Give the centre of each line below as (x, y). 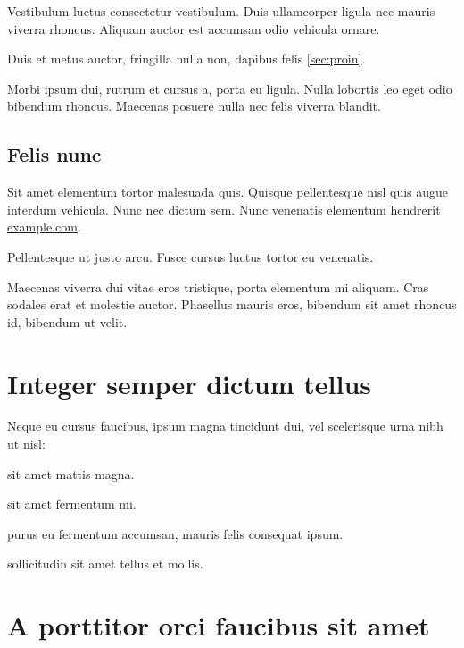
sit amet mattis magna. (71, 473)
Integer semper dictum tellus (189, 383)
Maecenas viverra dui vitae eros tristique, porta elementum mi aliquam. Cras (218, 286)
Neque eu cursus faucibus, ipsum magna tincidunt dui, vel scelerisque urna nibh (225, 426)
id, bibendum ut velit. (67, 321)
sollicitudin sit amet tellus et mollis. (105, 564)
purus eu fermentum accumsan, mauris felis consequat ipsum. (175, 533)
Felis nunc (54, 154)
